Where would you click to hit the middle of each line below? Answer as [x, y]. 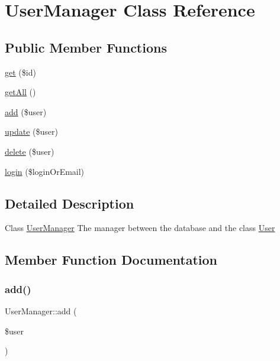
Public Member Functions [86, 47]
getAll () [20, 92]
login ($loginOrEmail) [45, 171]
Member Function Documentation [111, 260]
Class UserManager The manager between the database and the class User [140, 228]
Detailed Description [70, 203]
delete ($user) [30, 151]
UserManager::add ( [41, 310]
